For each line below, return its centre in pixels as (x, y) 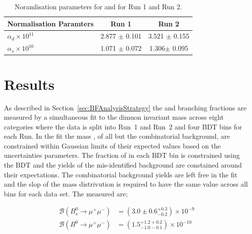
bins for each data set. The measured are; (66, 193)
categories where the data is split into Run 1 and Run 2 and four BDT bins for (123, 126)
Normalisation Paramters (51, 23)
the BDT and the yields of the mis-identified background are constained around (123, 165)
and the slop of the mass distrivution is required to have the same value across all (126, 184)
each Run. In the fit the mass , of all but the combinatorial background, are (117, 136)
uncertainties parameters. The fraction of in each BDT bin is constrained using (122, 155)
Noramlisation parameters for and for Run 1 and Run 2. (98, 6)
